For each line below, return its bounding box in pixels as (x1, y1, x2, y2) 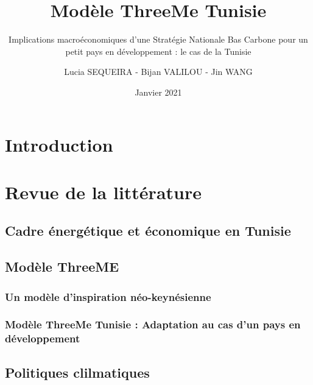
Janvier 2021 (135, 85, 182, 98)
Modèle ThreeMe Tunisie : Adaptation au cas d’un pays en (5, 317, 301, 332)
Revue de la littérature (5, 179, 202, 204)
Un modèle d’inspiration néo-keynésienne (5, 289, 211, 304)
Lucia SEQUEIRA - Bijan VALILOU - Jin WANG (64, 65, 253, 78)
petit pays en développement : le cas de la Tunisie (65, 44, 251, 57)
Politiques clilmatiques (5, 362, 150, 381)
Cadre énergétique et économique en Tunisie (5, 221, 291, 240)
